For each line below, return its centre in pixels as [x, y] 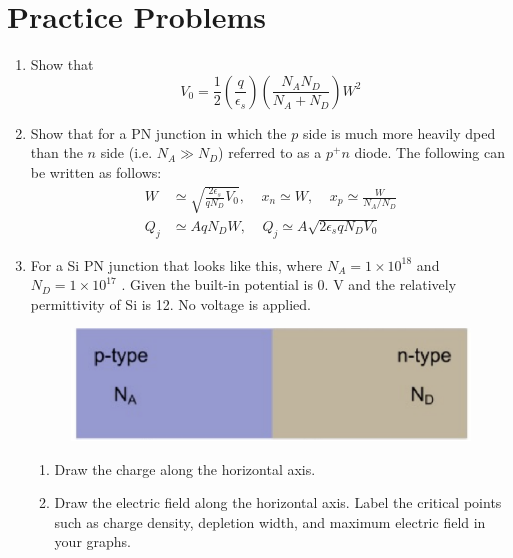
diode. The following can [429, 152]
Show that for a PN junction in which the [158, 132]
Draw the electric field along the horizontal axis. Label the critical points [278, 502]
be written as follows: [96, 171]
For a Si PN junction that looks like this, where [176, 264]
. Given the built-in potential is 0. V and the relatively [289, 284]
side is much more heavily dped [399, 132]
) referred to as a [270, 152]
